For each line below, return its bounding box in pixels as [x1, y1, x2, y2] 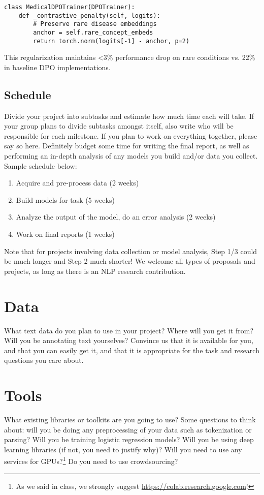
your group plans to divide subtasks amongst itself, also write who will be [4, 120, 234, 131]
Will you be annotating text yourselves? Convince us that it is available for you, [4, 335, 253, 346]
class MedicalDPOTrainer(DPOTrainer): [4, 4, 135, 11]
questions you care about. [4, 355, 84, 365]
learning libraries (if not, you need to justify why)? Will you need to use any [4, 444, 242, 454]
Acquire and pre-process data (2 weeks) [16, 177, 139, 188]
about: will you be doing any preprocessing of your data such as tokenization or [4, 424, 252, 435]
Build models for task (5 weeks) [16, 194, 115, 205]
